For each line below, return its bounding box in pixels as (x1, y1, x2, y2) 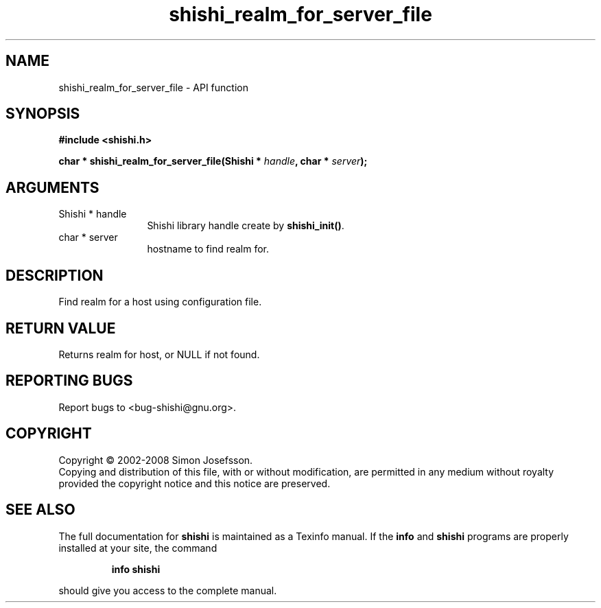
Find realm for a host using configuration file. (58, 296, 262, 308)
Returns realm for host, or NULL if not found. (58, 348, 260, 360)
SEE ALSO (5, 501, 75, 519)
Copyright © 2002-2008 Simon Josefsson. (58, 454, 253, 466)
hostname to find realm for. (147, 243, 270, 255)
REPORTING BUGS (5, 372, 133, 390)
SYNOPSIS (5, 105, 80, 123)
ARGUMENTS (5, 178, 99, 196)
